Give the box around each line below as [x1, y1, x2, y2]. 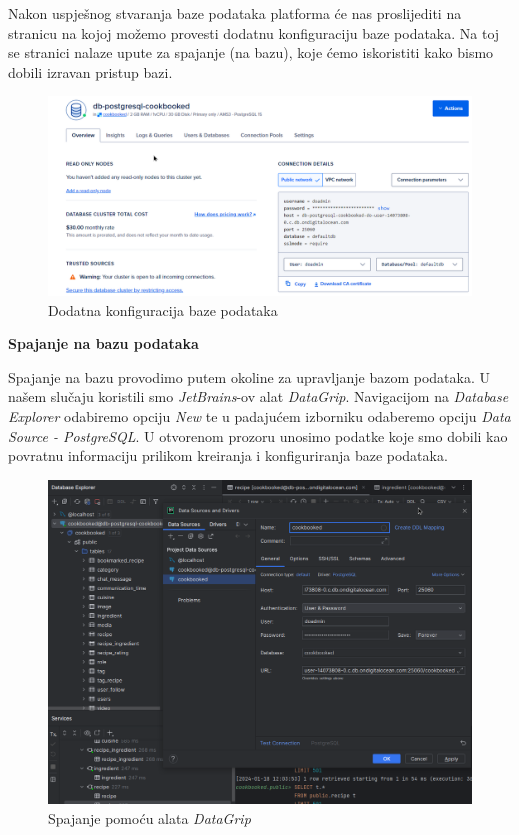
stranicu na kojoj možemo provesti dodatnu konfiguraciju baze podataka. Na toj [8, 22, 500, 43]
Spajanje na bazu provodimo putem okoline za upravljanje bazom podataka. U [8, 366, 490, 387]
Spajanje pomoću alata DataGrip [48, 807, 251, 828]
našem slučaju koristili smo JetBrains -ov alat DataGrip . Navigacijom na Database [8, 386, 509, 407]
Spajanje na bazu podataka [8, 333, 199, 354]
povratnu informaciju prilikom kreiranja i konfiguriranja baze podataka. [8, 445, 448, 466]
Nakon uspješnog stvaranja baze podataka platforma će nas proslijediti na [8, 3, 462, 23]
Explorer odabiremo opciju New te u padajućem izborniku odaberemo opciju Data [8, 405, 511, 426]
